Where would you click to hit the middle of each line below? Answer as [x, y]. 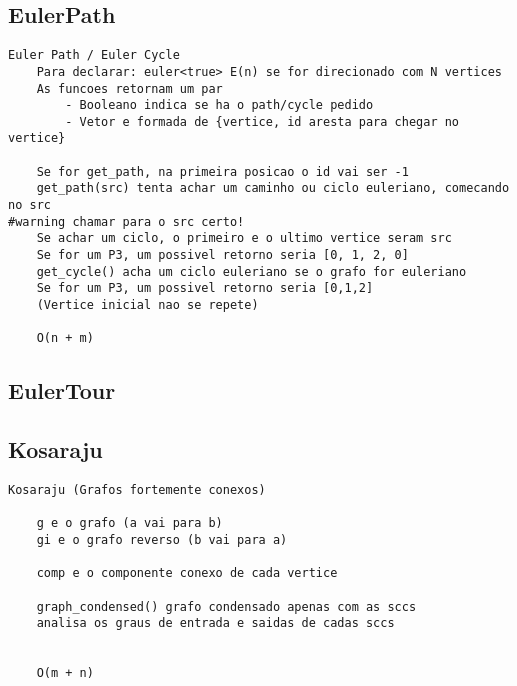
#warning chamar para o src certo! [126, 221]
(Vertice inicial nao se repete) [147, 305]
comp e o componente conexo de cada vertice [187, 573]
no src [29, 205]
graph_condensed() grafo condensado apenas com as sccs [226, 606]
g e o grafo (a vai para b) [129, 523]
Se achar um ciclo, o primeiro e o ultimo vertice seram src [244, 238]
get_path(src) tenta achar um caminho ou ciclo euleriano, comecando [273, 188]
